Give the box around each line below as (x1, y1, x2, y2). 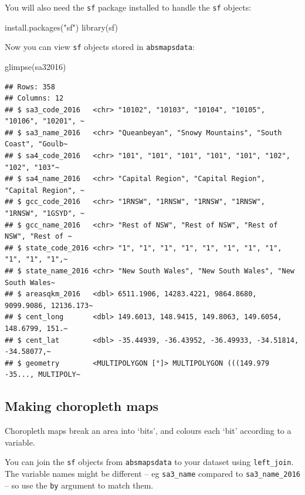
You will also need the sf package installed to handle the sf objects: (5, 1, 252, 13)
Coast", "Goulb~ (5, 140, 68, 149)
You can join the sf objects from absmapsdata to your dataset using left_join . (5, 456, 294, 468)
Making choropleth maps (5, 397, 159, 415)
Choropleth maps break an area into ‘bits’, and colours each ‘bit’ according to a (5, 424, 292, 437)
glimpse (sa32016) (5, 60, 66, 72)
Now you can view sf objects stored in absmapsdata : (5, 41, 195, 53)
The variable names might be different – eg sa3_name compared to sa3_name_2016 (5, 467, 301, 479)
